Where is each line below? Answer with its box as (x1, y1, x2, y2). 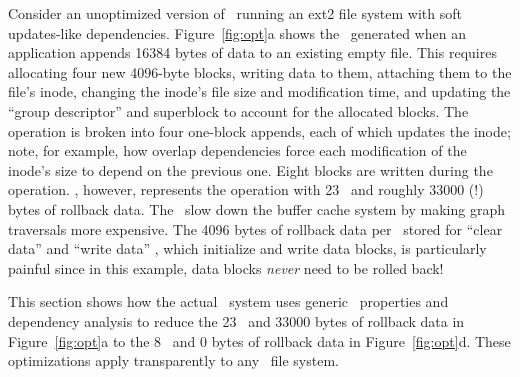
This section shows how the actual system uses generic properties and (8, 291, 449, 312)
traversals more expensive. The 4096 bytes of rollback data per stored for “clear (8, 218, 503, 239)
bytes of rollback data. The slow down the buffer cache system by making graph (8, 198, 505, 219)
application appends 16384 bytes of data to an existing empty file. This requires (8, 42, 497, 63)
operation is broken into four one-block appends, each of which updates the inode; (8, 120, 511, 141)
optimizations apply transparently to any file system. (8, 350, 339, 371)
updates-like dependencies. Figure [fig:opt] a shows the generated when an (8, 22, 466, 43)
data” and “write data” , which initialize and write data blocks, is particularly (8, 238, 487, 259)
